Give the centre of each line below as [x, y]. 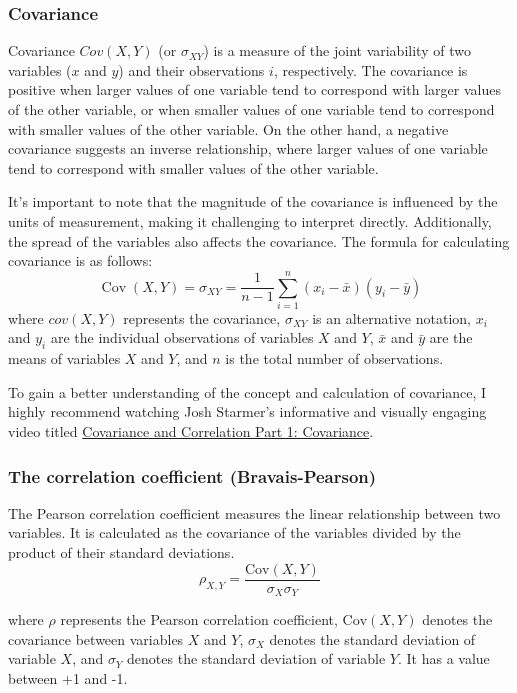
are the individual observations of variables [182, 337]
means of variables [64, 358]
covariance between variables [96, 638]
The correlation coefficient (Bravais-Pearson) [192, 475]
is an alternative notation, [391, 317]
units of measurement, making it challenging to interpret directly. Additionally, [250, 220]
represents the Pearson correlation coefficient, [199, 619]
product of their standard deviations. [121, 552]
